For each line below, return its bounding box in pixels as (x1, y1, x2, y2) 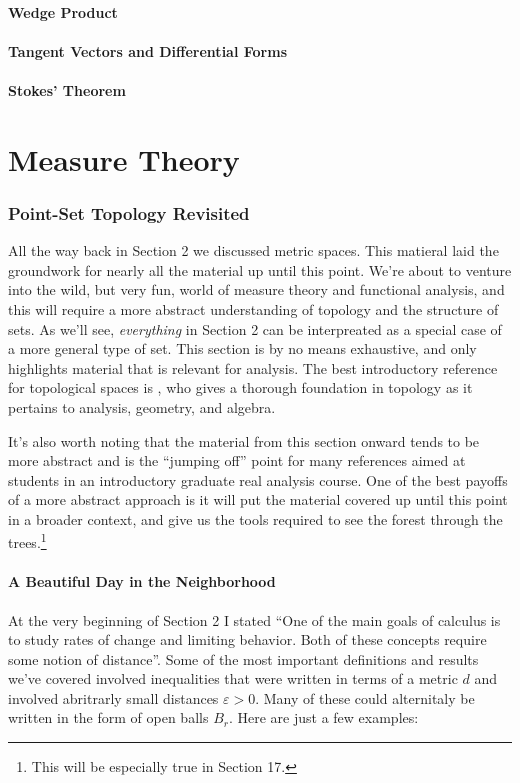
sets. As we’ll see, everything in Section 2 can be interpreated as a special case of (8, 318, 502, 339)
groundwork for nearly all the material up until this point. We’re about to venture (8, 259, 512, 280)
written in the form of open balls (8, 707, 209, 728)
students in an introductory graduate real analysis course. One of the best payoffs (8, 469, 508, 490)
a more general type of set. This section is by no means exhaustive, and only (8, 338, 477, 359)
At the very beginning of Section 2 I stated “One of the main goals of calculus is (8, 609, 501, 630)
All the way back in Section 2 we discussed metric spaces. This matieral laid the (8, 240, 499, 261)
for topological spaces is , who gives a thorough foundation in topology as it (8, 377, 473, 398)
